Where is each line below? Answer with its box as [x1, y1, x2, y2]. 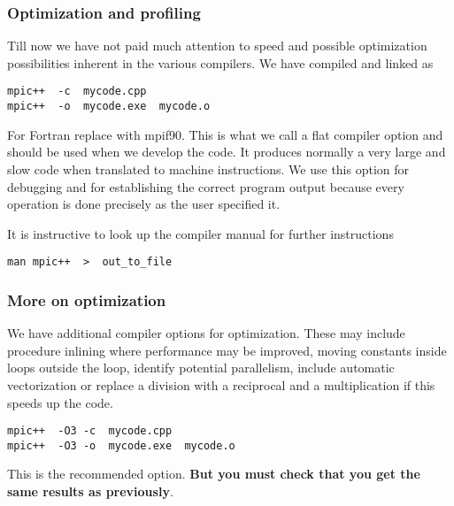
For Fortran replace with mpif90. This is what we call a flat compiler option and [7, 125, 443, 143]
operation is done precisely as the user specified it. [7, 195, 281, 213]
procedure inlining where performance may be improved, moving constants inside [7, 341, 447, 359]
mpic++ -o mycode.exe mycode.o [7, 100, 211, 113]
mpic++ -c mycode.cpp [7, 85, 147, 98]
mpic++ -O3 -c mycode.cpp [7, 425, 173, 438]
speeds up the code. [7, 393, 113, 411]
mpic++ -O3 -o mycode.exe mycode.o [7, 439, 235, 452]
